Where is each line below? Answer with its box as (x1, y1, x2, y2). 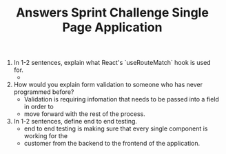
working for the (23, 132, 68, 140)
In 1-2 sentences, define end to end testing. (13, 117, 138, 126)
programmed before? (13, 88, 74, 96)
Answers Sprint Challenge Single (16, 5, 209, 21)
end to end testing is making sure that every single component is (23, 124, 208, 133)
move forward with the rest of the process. (23, 110, 146, 118)
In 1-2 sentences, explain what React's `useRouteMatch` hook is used (13, 59, 212, 67)
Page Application (62, 19, 163, 35)
